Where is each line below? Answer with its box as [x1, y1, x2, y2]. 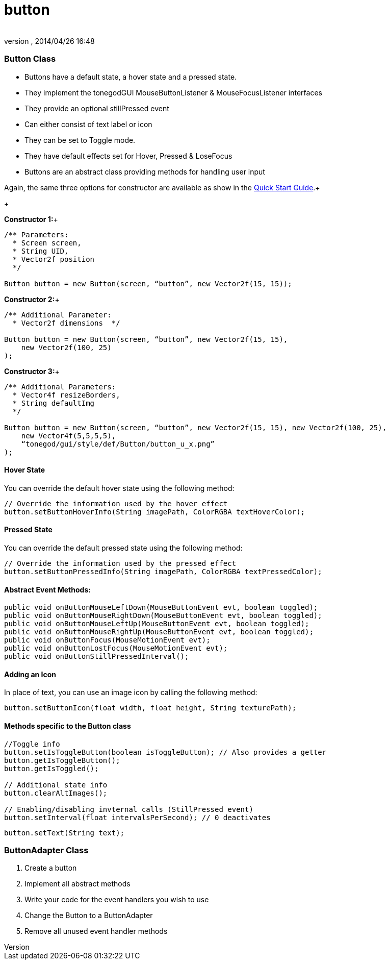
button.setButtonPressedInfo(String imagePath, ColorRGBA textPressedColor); [4, 567, 322, 576]
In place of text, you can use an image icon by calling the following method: [4, 688, 257, 697]
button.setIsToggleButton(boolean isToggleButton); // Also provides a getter [4, 748, 327, 756]
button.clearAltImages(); [4, 788, 108, 797]
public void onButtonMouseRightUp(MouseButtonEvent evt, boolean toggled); [4, 628, 314, 636]
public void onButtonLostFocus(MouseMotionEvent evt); [4, 644, 228, 653]
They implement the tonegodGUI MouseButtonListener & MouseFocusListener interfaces [24, 88, 322, 97]
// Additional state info [4, 780, 108, 789]
